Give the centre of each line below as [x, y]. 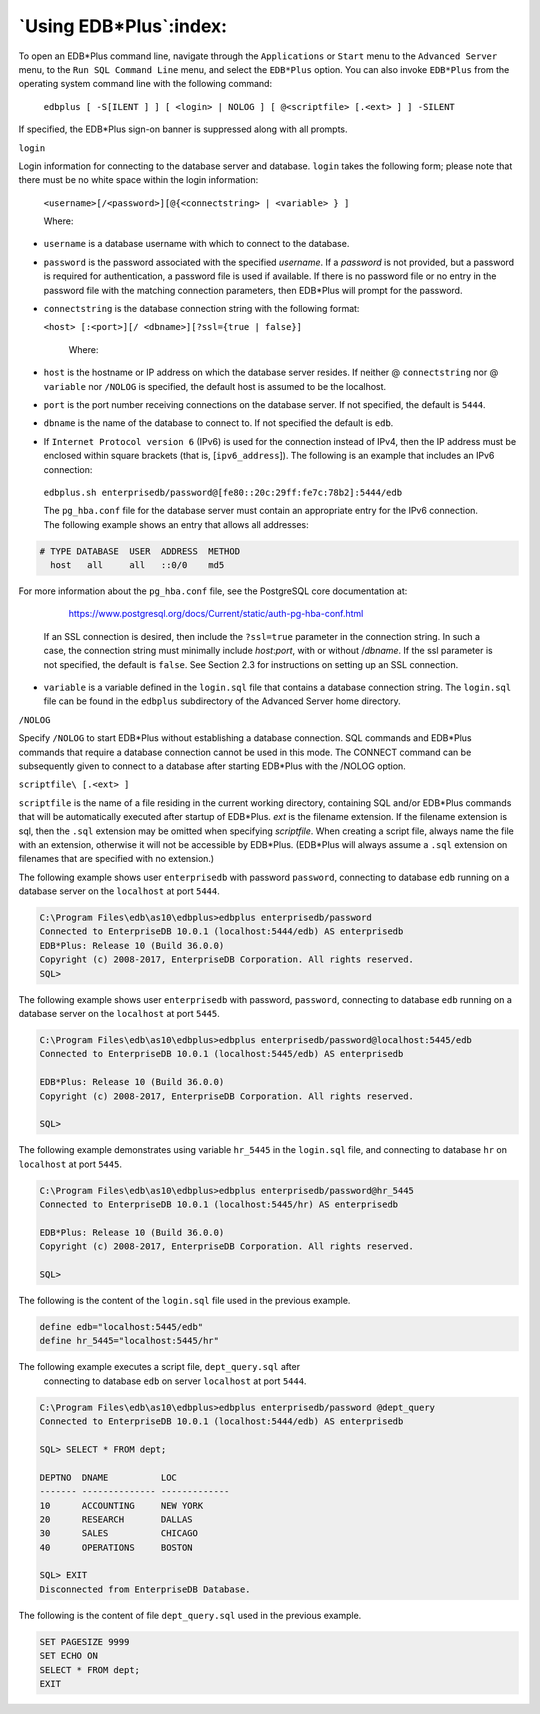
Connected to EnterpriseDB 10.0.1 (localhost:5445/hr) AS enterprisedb [219, 1204]
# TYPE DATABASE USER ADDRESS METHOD [139, 551]
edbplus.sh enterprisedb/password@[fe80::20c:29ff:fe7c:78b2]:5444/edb [223, 492]
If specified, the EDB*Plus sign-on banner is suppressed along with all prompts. [183, 129]
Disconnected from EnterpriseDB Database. [145, 1589]
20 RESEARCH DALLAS [116, 1519]
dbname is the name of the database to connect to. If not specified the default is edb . [218, 423]
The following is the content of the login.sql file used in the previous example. [184, 1301]
